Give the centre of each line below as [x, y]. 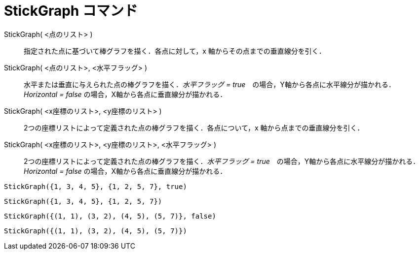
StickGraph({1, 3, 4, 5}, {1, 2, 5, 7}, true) [95, 186]
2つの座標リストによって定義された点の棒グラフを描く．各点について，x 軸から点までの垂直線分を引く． [194, 127]
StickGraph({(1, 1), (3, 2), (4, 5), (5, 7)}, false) [110, 216]
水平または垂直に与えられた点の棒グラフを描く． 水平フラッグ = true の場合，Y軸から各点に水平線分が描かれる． [209, 84]
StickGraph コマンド [71, 11]
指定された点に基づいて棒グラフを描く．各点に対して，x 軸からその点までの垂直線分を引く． [175, 51]
